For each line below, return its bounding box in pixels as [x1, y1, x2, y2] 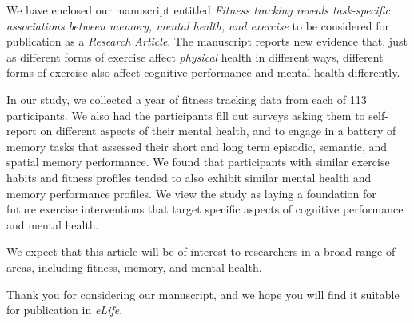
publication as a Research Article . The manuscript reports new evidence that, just [6, 33, 408, 50]
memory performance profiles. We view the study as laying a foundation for [6, 185, 376, 201]
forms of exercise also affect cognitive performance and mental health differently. [6, 64, 400, 81]
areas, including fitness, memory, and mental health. [6, 258, 262, 275]
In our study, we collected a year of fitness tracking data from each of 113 [6, 90, 367, 107]
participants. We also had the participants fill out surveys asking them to [6, 106, 365, 123]
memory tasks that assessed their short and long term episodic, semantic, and [6, 138, 388, 154]
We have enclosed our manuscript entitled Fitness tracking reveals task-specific [6, 2, 390, 18]
